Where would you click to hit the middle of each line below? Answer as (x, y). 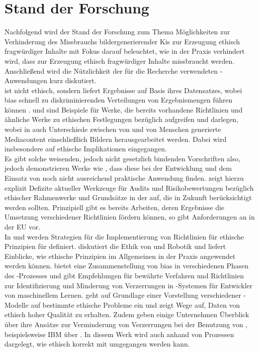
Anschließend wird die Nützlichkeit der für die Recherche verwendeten (111, 70)
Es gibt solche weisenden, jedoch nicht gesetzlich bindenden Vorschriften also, (123, 158)
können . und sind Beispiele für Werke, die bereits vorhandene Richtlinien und (124, 109)
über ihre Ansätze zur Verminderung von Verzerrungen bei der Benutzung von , (126, 324)
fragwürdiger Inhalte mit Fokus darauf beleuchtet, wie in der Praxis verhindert (125, 51)
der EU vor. (23, 227)
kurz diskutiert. (73, 80)
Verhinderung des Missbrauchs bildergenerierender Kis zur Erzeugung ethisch (122, 41)
